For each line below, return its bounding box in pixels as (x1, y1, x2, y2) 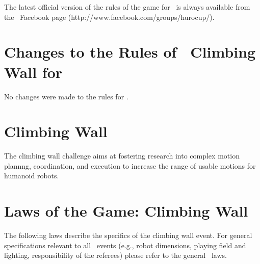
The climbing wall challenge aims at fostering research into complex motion (4, 150, 240, 161)
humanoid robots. (4, 170, 59, 181)
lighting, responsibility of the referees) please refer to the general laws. (4, 250, 227, 260)
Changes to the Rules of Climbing (4, 41, 256, 62)
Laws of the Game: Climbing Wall (4, 200, 248, 221)
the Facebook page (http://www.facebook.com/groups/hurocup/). (4, 11, 215, 22)
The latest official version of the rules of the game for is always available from (4, 2, 250, 12)
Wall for (4, 61, 63, 82)
